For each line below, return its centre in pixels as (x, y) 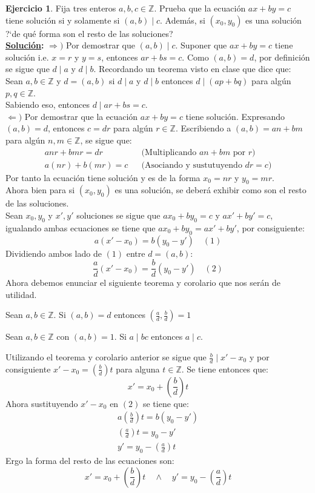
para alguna (138, 369)
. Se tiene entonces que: (225, 369)
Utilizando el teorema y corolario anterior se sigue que (106, 357)
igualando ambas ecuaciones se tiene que (81, 227)
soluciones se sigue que (118, 215)
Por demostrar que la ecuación (81, 116)
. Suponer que (201, 45)
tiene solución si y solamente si (63, 20)
